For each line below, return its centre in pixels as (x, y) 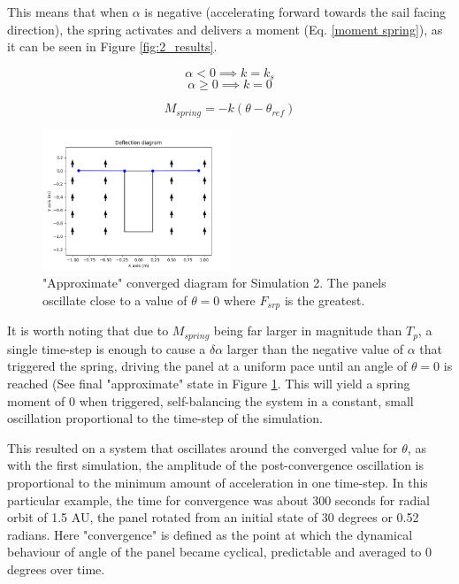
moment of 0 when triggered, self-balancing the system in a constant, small (210, 400)
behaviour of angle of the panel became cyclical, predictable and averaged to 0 (220, 552)
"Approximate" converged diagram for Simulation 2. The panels (214, 283)
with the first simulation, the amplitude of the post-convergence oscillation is (216, 465)
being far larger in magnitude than (308, 330)
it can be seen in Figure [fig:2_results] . (112, 46)
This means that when (68, 12)
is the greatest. (325, 300)
